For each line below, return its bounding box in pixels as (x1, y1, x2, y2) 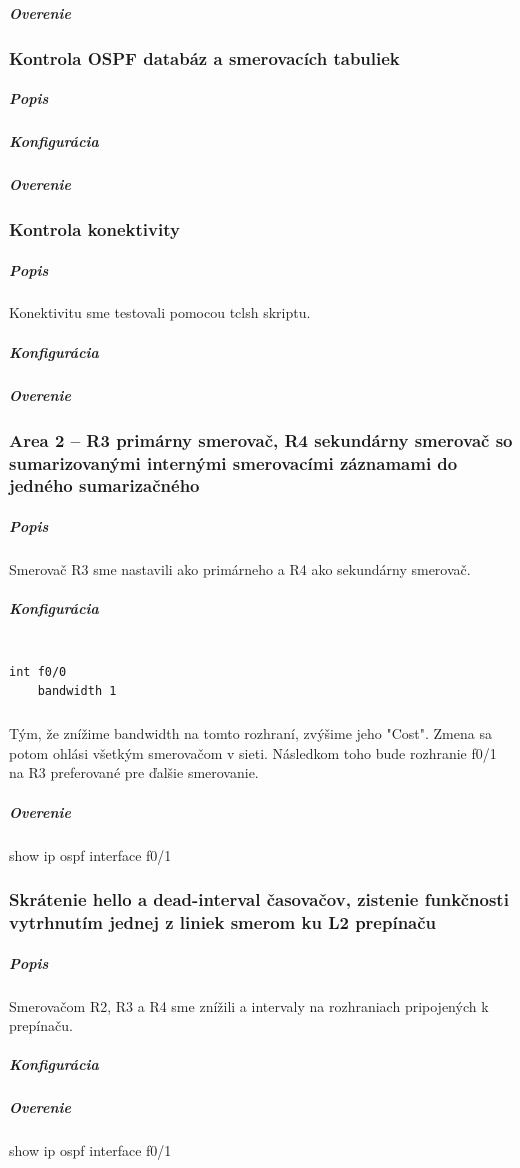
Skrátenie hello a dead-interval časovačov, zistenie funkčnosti (9, 887, 509, 912)
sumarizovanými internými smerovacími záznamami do (9, 450, 458, 475)
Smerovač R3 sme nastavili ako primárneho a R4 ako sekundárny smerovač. (9, 558, 471, 579)
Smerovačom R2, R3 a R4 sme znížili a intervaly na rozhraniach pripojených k (9, 995, 489, 1016)
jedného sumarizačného (9, 473, 200, 498)
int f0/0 (9, 664, 67, 679)
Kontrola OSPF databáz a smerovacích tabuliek (9, 45, 400, 70)
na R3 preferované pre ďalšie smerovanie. (9, 762, 259, 783)
